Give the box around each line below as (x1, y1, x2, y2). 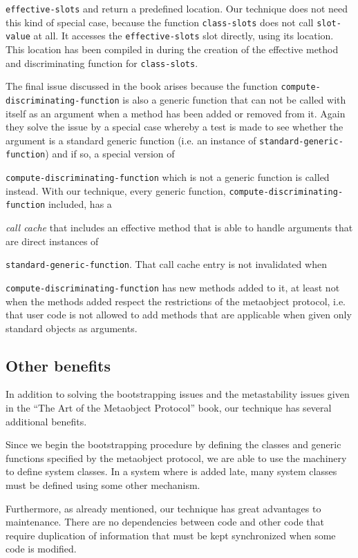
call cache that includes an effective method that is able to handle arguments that (6, 220, 353, 234)
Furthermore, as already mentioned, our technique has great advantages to (6, 501, 321, 515)
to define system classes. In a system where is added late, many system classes (6, 464, 337, 479)
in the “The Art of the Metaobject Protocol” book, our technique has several (6, 401, 332, 415)
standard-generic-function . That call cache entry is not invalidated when (6, 257, 327, 271)
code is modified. (6, 541, 77, 556)
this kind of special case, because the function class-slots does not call (6, 15, 314, 29)
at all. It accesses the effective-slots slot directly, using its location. (33, 28, 334, 43)
